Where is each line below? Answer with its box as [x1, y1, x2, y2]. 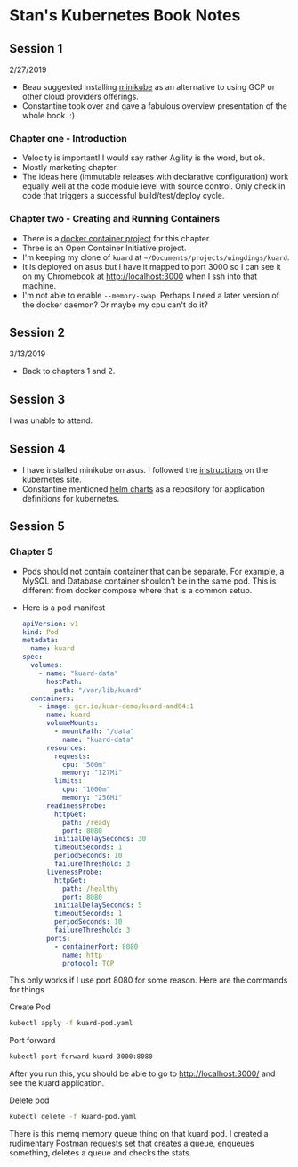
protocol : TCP [61, 959, 115, 967]
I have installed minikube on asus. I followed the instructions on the [21, 465, 269, 476]
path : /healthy [61, 884, 118, 894]
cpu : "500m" [61, 760, 107, 769]
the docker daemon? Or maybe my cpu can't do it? [21, 299, 209, 310]
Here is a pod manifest [21, 602, 106, 613]
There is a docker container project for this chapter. [21, 233, 212, 243]
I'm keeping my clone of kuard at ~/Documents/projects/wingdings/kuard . [21, 251, 290, 263]
